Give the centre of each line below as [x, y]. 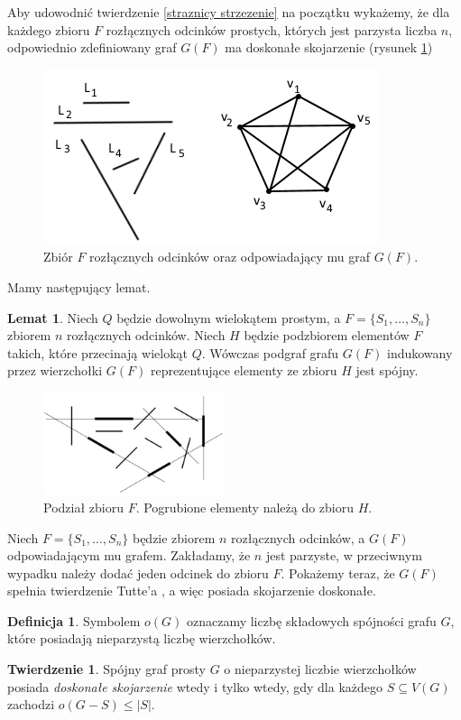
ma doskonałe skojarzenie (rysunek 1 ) [329, 47]
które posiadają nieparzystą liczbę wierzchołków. [142, 638]
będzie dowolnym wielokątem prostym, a [229, 317]
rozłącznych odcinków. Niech [146, 335]
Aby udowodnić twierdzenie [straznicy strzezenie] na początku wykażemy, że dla [229, 12]
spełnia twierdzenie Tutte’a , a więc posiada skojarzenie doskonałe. [192, 591]
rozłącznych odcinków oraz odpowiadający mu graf [230, 257]
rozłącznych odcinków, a [298, 537]
